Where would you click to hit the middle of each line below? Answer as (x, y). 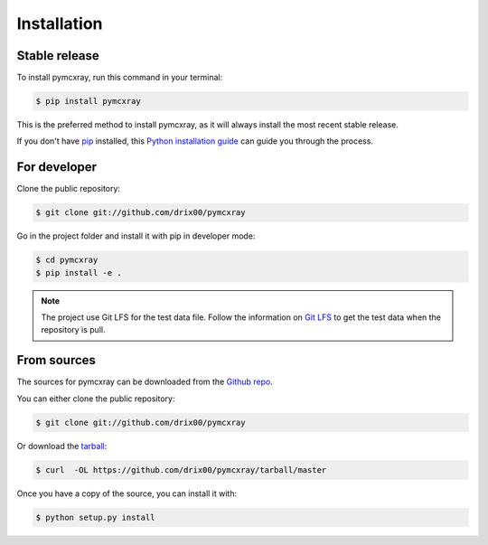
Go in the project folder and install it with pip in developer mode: (136, 236)
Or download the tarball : (62, 446)
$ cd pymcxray (67, 260)
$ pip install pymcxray (89, 101)
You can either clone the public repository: (96, 399)
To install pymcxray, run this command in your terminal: (120, 78)
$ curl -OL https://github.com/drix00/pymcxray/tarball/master (181, 470)
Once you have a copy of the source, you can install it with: (127, 493)
